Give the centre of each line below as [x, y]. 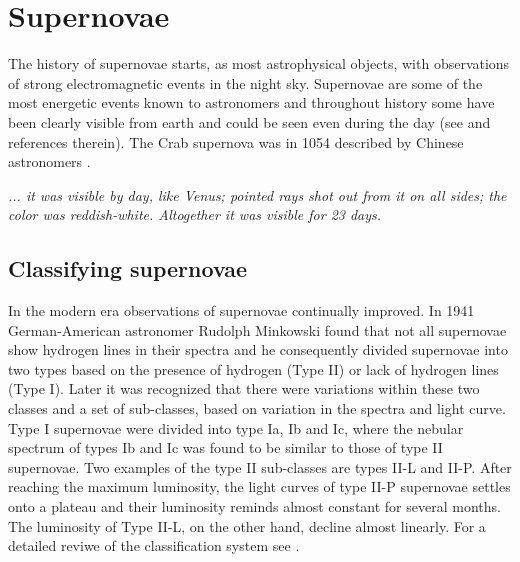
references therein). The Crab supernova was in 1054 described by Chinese [236, 141]
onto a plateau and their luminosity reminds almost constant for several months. [254, 506]
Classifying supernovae [128, 268]
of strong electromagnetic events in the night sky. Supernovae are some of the [245, 82]
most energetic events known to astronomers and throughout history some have [251, 102]
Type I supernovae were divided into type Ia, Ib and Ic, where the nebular [236, 427]
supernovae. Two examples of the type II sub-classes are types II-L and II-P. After [260, 466]
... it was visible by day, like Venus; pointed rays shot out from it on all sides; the [257, 194]
